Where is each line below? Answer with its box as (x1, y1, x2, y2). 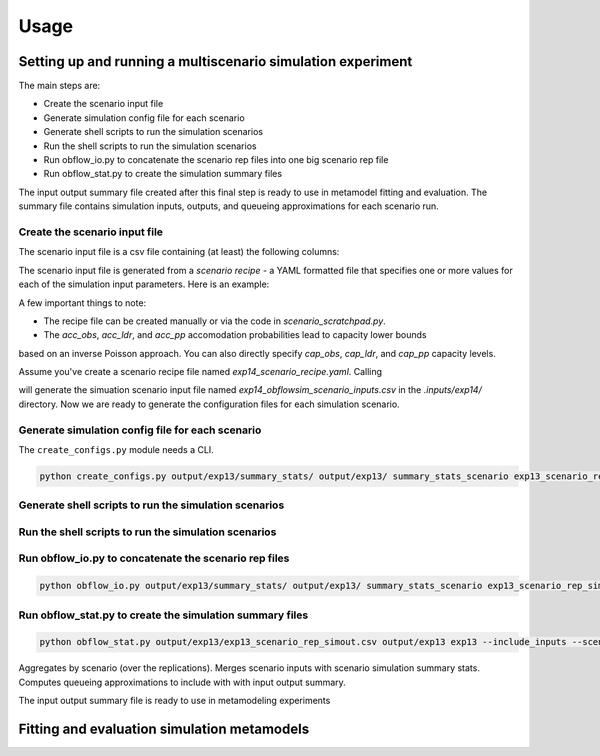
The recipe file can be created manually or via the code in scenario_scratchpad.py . (43, 315, 387, 327)
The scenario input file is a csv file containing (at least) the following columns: (18, 246, 340, 258)
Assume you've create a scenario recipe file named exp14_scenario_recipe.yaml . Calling (18, 366, 383, 378)
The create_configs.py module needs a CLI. (18, 443, 214, 455)
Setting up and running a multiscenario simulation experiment (18, 53, 413, 70)
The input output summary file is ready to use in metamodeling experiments (18, 695, 331, 707)
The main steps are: (18, 80, 101, 92)
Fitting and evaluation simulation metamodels (18, 720, 310, 737)
